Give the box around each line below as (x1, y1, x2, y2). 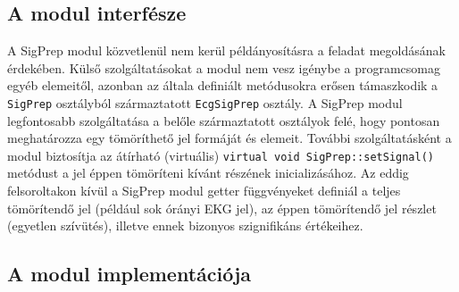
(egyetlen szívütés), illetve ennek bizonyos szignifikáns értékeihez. (7, 216, 363, 235)
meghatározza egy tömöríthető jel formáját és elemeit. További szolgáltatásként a (7, 129, 452, 147)
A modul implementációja (7, 260, 252, 288)
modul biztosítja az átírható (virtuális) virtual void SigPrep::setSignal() (7, 146, 435, 164)
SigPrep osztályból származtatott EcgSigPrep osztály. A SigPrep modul (7, 93, 403, 112)
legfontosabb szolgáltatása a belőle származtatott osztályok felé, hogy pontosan (7, 111, 440, 129)
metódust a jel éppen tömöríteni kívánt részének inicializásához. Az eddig (7, 163, 409, 182)
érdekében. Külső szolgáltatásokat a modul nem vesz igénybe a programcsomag (7, 58, 441, 77)
